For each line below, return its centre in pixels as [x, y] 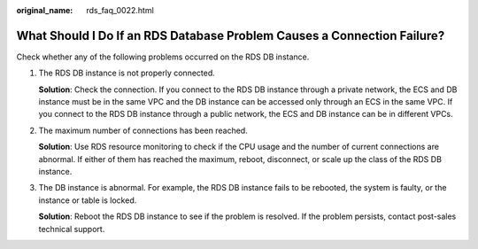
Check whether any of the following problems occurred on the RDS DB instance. [163, 57]
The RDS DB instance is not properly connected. [127, 73]
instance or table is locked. [88, 200]
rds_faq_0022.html [120, 10]
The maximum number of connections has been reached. [143, 130]
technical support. [72, 229]
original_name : [45, 10]
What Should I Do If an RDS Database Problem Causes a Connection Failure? [231, 35]
